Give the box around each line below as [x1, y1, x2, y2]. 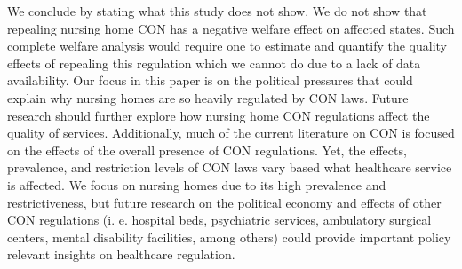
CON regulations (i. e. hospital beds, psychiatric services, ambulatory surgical [7, 210, 432, 229]
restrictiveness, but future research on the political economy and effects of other [7, 193, 442, 211]
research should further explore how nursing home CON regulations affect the [7, 106, 430, 124]
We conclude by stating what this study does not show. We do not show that [7, 2, 427, 20]
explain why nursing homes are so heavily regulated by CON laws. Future [7, 88, 409, 107]
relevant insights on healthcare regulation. [7, 245, 235, 264]
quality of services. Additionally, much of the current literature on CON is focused [7, 123, 455, 142]
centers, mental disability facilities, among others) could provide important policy [7, 227, 451, 246]
